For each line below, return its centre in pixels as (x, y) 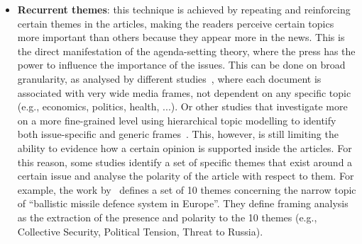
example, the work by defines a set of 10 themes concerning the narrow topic (187, 189)
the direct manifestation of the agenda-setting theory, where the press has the (186, 51)
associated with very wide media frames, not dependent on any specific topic (184, 92)
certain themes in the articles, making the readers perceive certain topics (176, 23)
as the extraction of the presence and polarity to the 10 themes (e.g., (167, 217)
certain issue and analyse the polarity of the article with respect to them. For (186, 176)
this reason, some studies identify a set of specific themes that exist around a (185, 162)
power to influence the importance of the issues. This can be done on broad (181, 65)
